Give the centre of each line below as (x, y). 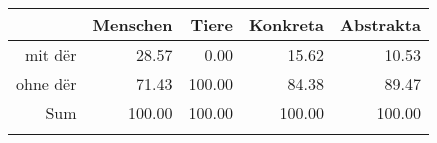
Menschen (132, 24)
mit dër (50, 54)
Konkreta (286, 24)
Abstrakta (380, 24)
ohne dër (46, 83)
